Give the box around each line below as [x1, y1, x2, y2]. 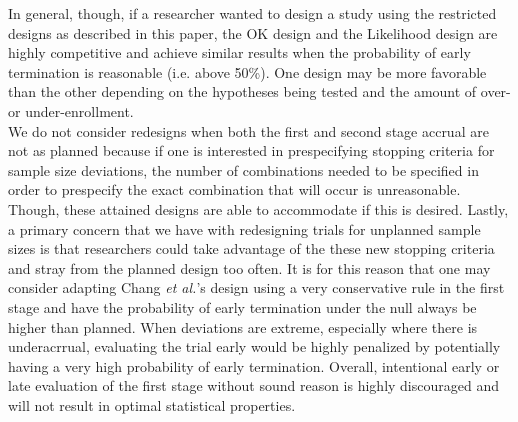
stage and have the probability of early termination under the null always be [8, 296, 477, 317]
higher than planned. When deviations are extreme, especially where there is [8, 316, 478, 337]
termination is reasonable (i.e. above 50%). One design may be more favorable [8, 61, 487, 82]
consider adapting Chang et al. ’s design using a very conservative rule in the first [8, 277, 505, 298]
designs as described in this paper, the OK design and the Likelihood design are [8, 22, 498, 43]
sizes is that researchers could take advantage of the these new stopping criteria [8, 238, 495, 259]
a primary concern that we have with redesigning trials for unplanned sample [8, 218, 481, 239]
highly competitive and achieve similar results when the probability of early [8, 42, 471, 63]
